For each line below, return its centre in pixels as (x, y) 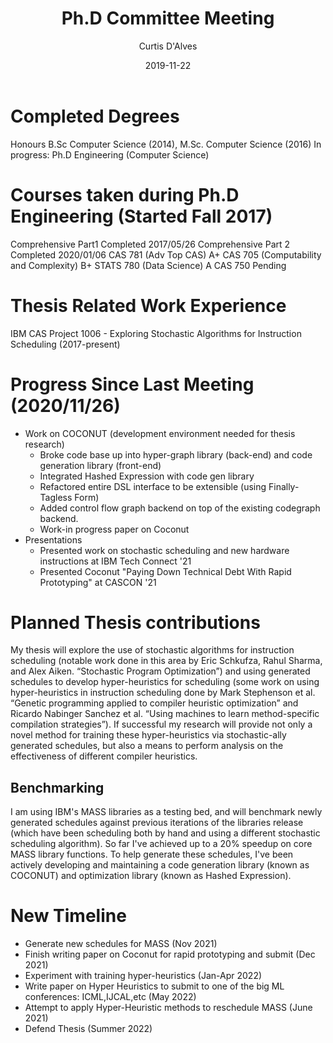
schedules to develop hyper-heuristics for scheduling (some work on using (165, 682)
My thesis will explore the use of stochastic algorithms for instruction (152, 650)
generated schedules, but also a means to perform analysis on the (147, 746)
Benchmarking (57, 787)
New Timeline (68, 916)
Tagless (56, 497)
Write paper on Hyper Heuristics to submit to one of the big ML (154, 986)
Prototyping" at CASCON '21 (98, 582)
